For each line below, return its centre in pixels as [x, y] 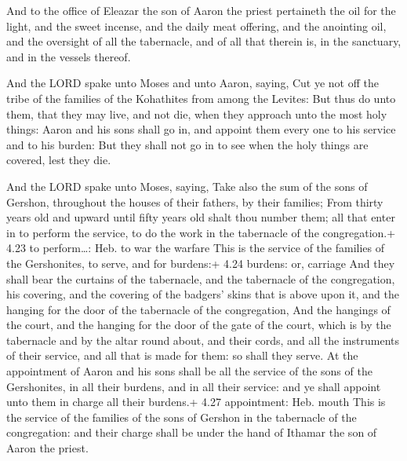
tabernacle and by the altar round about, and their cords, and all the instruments [203, 340]
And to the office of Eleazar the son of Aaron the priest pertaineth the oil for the [201, 10]
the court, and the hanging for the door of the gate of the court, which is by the [199, 325]
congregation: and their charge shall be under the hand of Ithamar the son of [192, 432]
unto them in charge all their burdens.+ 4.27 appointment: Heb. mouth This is [196, 402]
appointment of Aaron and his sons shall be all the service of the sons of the [189, 371]
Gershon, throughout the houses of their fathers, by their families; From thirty [195, 201]
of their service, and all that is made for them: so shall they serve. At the [182, 355]
